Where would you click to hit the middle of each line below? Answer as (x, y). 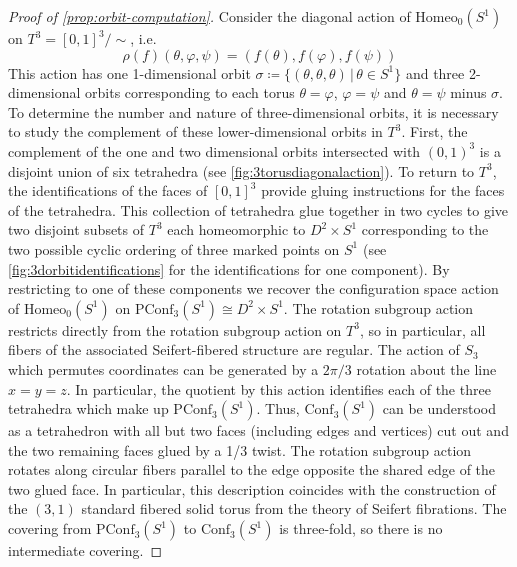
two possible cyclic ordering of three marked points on (174, 248)
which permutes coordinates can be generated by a (163, 368)
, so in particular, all (422, 329)
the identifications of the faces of (108, 190)
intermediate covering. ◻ (85, 550)
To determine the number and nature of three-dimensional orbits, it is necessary (253, 111)
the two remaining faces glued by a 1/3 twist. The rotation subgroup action (240, 449)
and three (435, 72)
